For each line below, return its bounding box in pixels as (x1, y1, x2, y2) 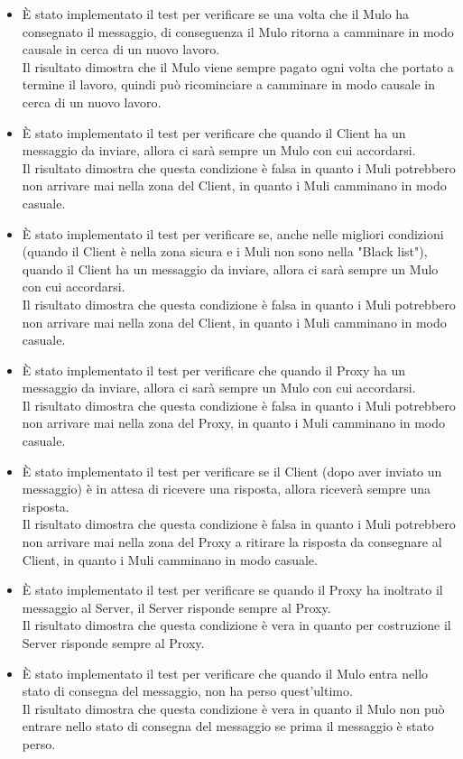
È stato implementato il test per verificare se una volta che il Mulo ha (22, 5, 410, 23)
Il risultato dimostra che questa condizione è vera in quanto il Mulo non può (22, 699, 445, 717)
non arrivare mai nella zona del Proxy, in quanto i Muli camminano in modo (22, 413, 446, 432)
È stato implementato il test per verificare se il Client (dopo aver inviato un (22, 461, 442, 480)
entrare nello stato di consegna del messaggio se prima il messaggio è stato (22, 717, 434, 736)
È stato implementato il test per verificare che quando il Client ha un (22, 123, 406, 142)
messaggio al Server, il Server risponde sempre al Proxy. (22, 597, 331, 616)
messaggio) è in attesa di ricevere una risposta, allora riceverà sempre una (22, 479, 431, 498)
